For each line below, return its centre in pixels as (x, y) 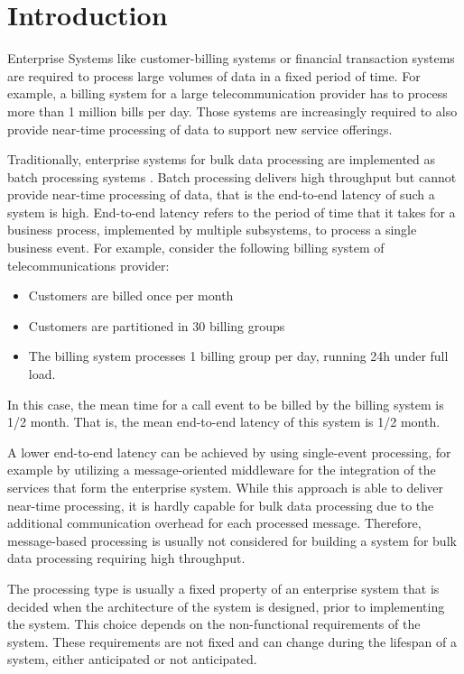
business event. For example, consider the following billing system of (196, 248)
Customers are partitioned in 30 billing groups (157, 325)
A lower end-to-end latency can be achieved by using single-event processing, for (229, 452)
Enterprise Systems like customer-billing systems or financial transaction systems (231, 58)
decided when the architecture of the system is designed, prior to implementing (226, 606)
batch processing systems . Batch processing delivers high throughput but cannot (232, 176)
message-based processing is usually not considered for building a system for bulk (232, 540)
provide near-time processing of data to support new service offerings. (200, 129)
